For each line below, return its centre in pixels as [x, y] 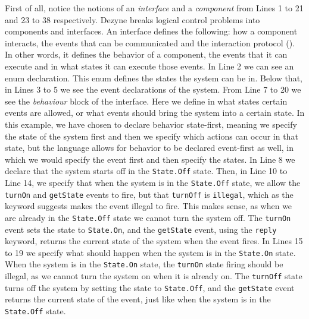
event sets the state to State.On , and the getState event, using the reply [141, 229]
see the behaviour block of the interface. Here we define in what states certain [146, 101]
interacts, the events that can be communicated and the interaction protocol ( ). [150, 42]
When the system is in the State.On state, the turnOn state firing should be [144, 264]
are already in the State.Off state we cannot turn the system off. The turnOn [148, 217]
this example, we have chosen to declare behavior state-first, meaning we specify [151, 124]
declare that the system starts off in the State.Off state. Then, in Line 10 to [146, 171]
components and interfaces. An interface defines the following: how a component [151, 31]
